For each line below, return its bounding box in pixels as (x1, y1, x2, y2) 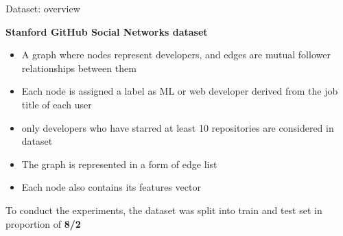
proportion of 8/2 (5, 216, 81, 231)
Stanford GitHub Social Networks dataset (5, 24, 208, 38)
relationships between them (21, 60, 137, 75)
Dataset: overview (5, 1, 80, 15)
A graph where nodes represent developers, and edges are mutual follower (21, 47, 331, 62)
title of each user (21, 97, 92, 111)
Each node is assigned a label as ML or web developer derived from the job (21, 84, 338, 98)
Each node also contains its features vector (21, 180, 201, 194)
